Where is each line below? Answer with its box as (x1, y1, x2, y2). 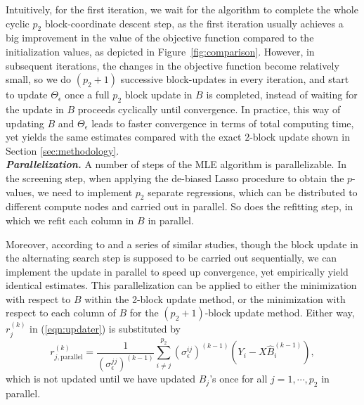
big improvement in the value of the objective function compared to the (6, 30, 314, 45)
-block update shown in (249, 129, 350, 144)
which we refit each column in (6, 212, 134, 227)
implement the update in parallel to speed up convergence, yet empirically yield (6, 264, 349, 278)
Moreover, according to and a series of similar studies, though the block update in (6, 236, 358, 251)
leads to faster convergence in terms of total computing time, (91, 115, 354, 130)
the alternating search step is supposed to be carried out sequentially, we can (6, 250, 337, 265)
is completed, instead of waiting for (206, 87, 358, 102)
